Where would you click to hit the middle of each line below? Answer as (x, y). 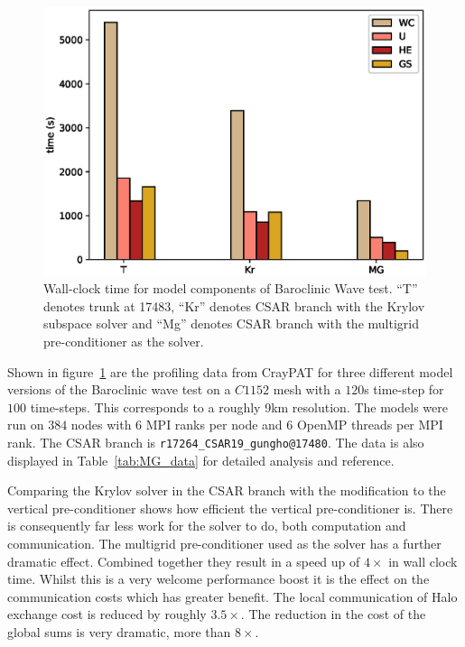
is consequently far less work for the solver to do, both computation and (207, 526)
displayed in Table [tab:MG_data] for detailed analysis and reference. (201, 460)
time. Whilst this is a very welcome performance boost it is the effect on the (219, 579)
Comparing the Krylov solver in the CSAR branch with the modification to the (227, 490)
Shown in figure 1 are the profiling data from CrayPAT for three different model (230, 371)
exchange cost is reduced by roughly (107, 614)
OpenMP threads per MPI (370, 425)
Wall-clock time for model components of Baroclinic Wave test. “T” (231, 288)
